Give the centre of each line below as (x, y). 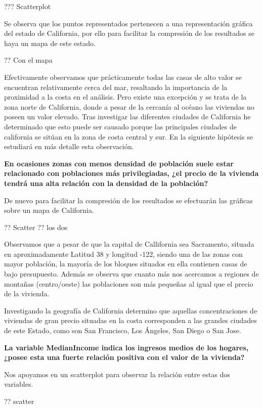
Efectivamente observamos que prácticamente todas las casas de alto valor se (123, 77)
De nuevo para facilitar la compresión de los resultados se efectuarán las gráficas (128, 200)
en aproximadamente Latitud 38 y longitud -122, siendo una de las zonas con (123, 254)
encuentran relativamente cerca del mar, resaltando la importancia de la (116, 87)
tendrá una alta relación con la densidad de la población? (106, 183)
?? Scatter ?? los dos (36, 227)
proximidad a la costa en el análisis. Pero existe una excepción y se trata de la (125, 97)
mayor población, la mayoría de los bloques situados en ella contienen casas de (126, 264)
